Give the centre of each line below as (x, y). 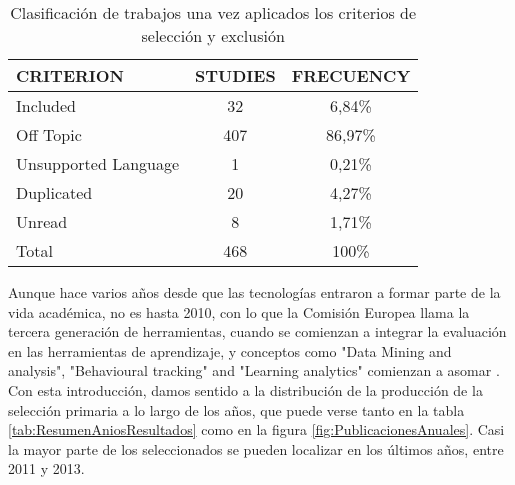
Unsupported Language (98, 163)
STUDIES (235, 75)
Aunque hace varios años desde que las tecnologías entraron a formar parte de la (254, 292)
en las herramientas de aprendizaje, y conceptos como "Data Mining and (230, 350)
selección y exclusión (213, 35)
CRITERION (70, 75)
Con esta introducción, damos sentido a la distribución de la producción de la (245, 389)
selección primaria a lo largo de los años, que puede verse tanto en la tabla (236, 409)
